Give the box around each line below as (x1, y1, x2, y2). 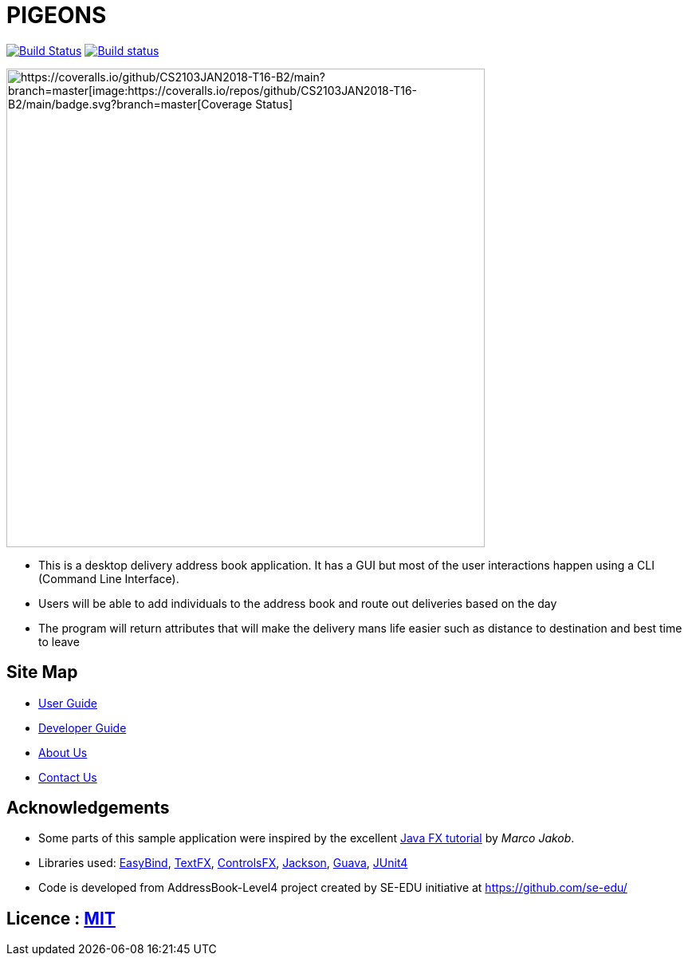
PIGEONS (6, 2, 107, 29)
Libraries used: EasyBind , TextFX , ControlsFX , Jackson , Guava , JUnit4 (38, 856, 408, 870)
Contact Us (38, 770, 97, 784)
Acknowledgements (6, 798, 170, 818)
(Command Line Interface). (38, 571, 179, 585)
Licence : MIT (6, 908, 116, 928)
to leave (38, 634, 80, 649)
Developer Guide (38, 720, 127, 735)
